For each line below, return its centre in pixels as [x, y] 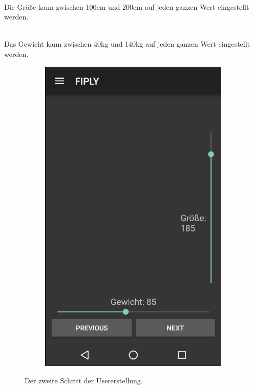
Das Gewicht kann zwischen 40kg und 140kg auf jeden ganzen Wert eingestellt [127, 44]
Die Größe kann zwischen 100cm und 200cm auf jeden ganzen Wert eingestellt [127, 6]
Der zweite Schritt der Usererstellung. [84, 380]
